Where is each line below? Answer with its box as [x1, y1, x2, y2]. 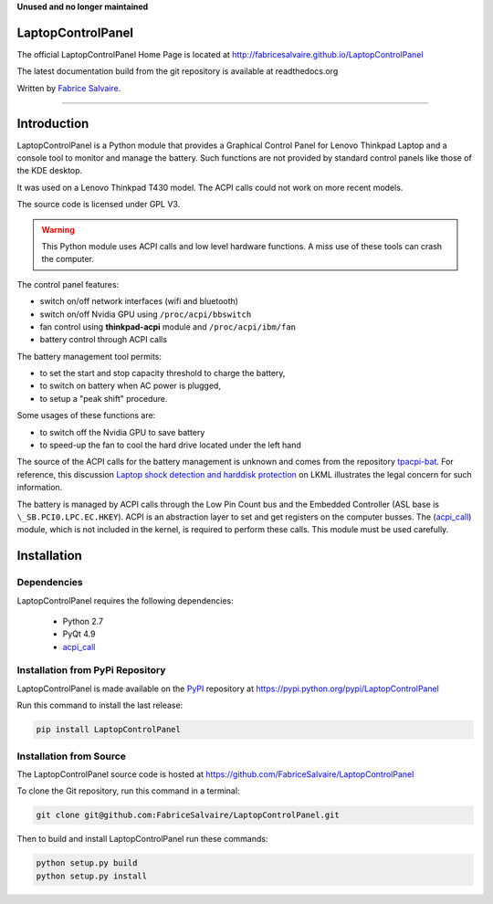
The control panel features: [16, 279, 120, 289]
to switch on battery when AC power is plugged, [39, 380, 221, 392]
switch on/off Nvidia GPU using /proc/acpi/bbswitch [39, 309, 252, 320]
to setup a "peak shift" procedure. [39, 393, 168, 404]
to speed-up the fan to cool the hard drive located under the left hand [39, 439, 301, 451]
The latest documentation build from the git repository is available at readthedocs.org [16, 66, 339, 77]
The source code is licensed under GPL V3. [16, 199, 181, 210]
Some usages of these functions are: [16, 410, 156, 421]
